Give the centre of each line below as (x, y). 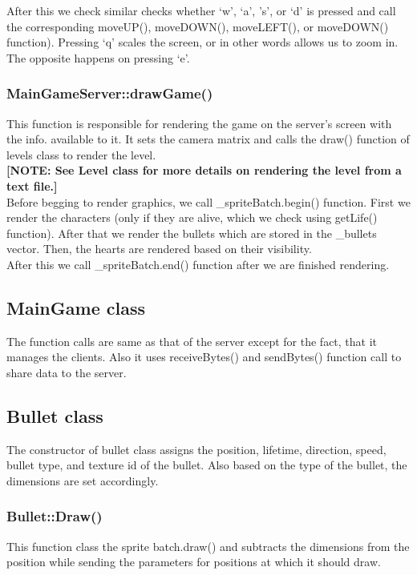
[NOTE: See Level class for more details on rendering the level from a (204, 170)
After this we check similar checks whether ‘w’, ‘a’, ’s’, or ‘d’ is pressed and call (201, 10)
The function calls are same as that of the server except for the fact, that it (192, 341)
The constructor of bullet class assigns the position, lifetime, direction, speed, (196, 449)
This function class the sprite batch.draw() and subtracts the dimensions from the (208, 546)
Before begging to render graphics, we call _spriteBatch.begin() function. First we (208, 201)
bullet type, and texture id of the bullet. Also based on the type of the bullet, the (207, 465)
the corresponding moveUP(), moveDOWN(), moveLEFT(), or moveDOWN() (198, 26)
